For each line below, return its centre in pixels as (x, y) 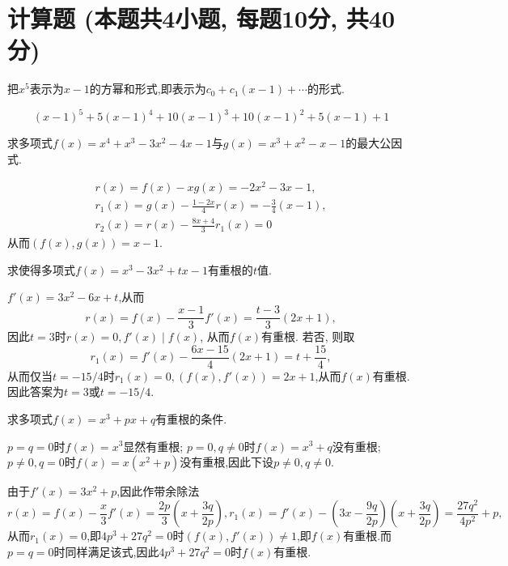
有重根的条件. (191, 418)
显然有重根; (153, 446)
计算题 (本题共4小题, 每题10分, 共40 (201, 18)
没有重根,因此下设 (227, 462)
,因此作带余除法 (158, 491)
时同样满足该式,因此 (106, 551)
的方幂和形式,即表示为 (148, 89)
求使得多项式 (41, 269)
